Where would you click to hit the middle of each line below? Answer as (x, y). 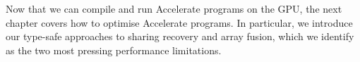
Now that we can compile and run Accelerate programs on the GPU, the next (174, 8)
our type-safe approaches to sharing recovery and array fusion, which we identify (180, 36)
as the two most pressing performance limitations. (114, 50)
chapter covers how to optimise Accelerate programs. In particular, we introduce (179, 22)
